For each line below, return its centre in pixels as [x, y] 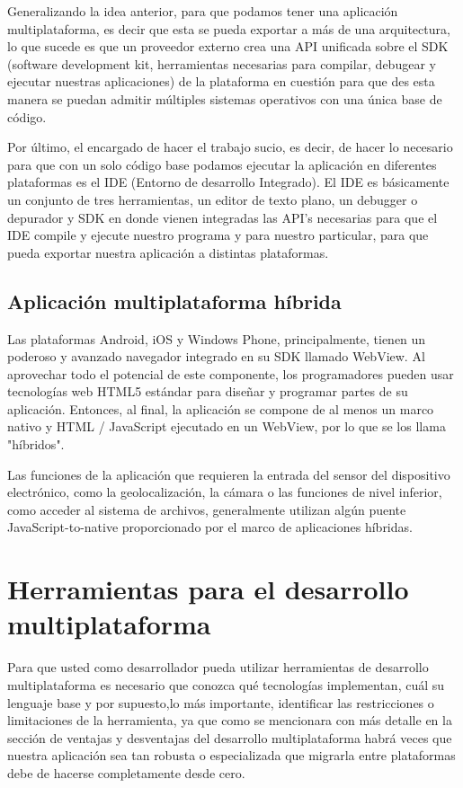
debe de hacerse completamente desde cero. [126, 772]
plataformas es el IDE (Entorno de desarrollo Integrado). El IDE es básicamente [228, 182]
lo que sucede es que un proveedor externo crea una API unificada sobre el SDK [228, 46]
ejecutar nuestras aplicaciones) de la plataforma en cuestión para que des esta [221, 81]
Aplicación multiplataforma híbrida [174, 301]
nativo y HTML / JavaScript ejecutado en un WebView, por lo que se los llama [227, 426]
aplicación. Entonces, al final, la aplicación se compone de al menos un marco [221, 408]
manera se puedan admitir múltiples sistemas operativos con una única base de [225, 98]
